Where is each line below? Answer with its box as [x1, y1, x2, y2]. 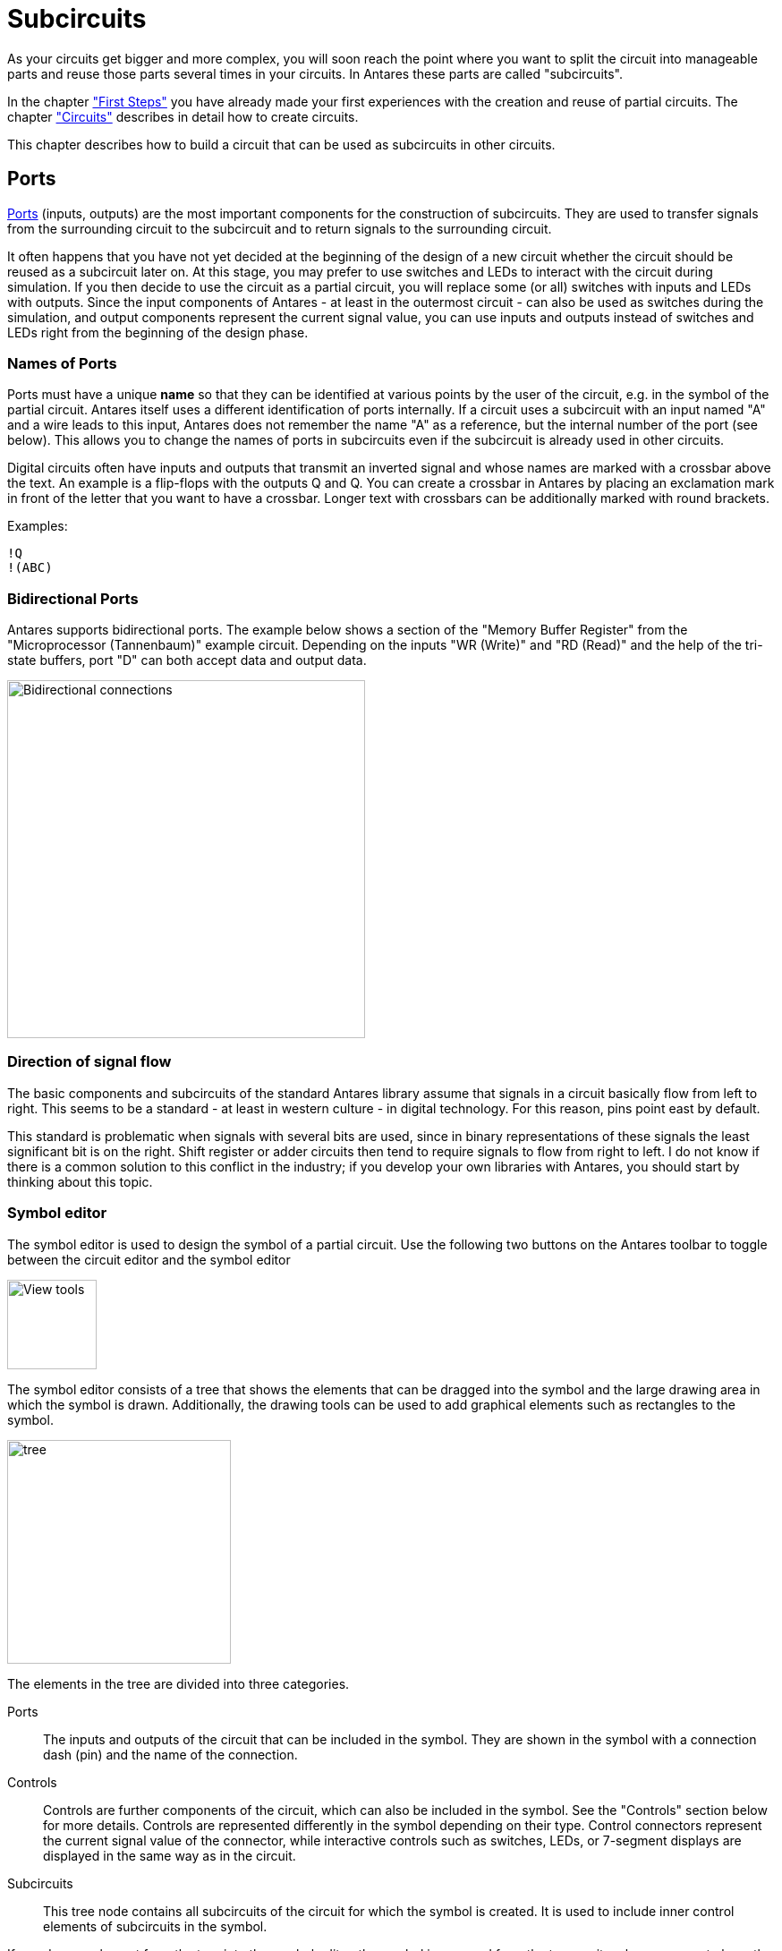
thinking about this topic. [7, 1173, 153, 1189]
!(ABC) [7, 560, 53, 575]
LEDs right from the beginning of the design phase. [7, 324, 309, 340]
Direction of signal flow [7, 1052, 172, 1071]
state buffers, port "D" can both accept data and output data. [7, 652, 367, 669]
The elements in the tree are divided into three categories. [7, 1675, 350, 1691]
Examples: [7, 518, 68, 534]
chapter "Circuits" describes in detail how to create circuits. [7, 108, 359, 124]
